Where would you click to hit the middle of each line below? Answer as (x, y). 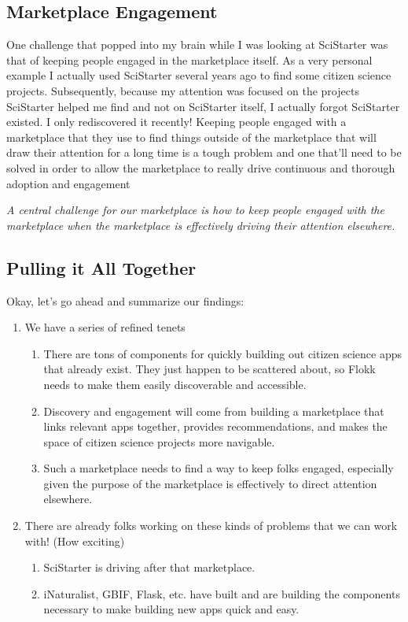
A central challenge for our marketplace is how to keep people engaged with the (195, 210)
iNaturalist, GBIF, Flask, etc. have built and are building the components (222, 593)
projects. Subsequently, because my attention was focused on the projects (183, 90)
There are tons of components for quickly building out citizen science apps (223, 353)
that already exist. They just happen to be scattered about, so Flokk (210, 369)
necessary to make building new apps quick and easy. (171, 609)
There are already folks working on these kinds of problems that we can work (211, 526)
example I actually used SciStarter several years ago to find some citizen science (199, 75)
